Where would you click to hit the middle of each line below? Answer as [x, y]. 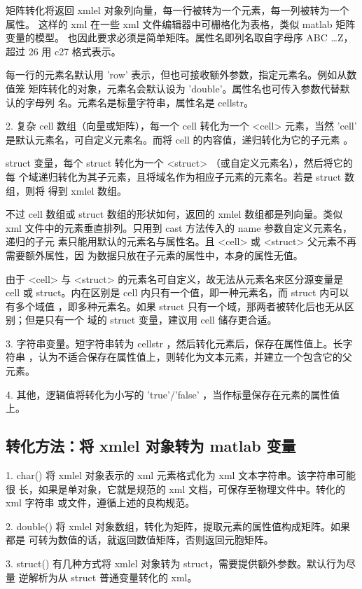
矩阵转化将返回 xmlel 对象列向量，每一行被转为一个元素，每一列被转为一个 [177, 10]
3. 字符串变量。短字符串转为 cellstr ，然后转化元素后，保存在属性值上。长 [174, 343]
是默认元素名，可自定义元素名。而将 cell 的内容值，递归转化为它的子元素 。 [180, 139]
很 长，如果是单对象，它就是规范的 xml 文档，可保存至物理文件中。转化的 [175, 488]
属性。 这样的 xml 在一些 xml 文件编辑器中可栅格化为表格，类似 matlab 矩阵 [181, 23]
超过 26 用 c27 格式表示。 [63, 51]
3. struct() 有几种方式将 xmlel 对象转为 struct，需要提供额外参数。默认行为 [176, 563]
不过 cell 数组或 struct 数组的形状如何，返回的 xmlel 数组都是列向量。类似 [174, 214]
